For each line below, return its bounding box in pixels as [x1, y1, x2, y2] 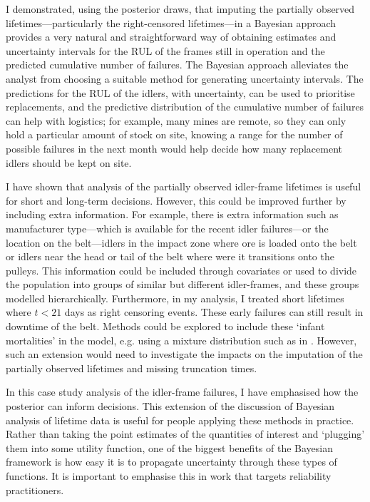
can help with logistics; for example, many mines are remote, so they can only [6, 113, 346, 128]
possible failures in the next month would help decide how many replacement [6, 140, 343, 155]
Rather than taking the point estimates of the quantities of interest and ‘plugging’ [6, 426, 365, 441]
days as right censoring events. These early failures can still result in [64, 304, 364, 319]
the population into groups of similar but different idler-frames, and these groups [6, 277, 359, 292]
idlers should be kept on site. [6, 155, 132, 170]
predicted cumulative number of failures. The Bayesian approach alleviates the [6, 57, 349, 72]
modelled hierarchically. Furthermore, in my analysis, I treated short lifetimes [6, 290, 344, 305]
